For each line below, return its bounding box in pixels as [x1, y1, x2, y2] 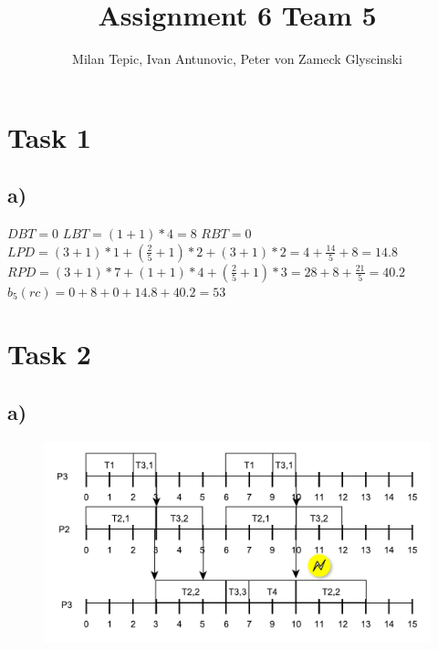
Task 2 [7, 335, 91, 372]
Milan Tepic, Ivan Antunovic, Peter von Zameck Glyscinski [72, 49, 402, 68]
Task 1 [7, 118, 91, 155]
